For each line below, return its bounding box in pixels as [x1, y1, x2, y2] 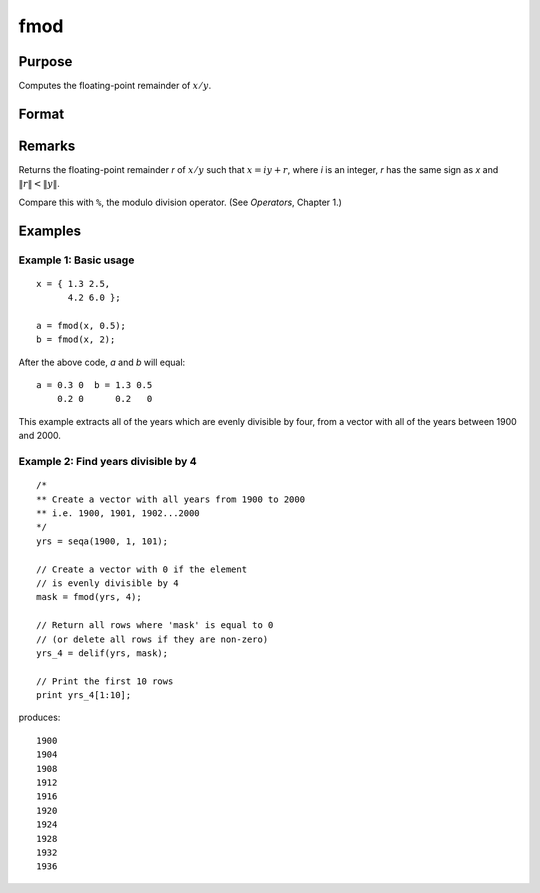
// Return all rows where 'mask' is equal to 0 [36, 620, 274, 631]
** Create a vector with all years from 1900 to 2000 [36, 493, 305, 505]
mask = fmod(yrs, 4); [36, 591, 142, 603]
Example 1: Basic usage [18, 253, 135, 267]
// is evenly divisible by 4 [36, 577, 179, 589]
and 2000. [18, 430, 62, 442]
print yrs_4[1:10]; [36, 690, 132, 701]
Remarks [18, 137, 76, 154]
